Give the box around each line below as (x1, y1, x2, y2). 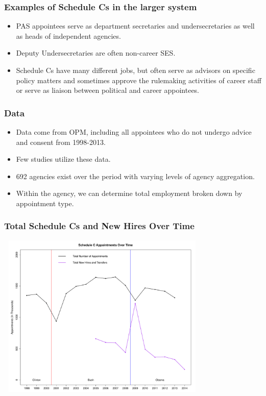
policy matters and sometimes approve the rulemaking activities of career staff (16, 75, 261, 85)
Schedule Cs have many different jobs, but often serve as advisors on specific (16, 65, 255, 75)
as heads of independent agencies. (16, 30, 121, 41)
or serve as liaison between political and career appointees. (16, 85, 200, 95)
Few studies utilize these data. (16, 154, 111, 164)
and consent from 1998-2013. (16, 136, 106, 147)
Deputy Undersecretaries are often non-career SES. (16, 47, 176, 58)
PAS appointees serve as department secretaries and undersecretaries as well (16, 20, 255, 31)
